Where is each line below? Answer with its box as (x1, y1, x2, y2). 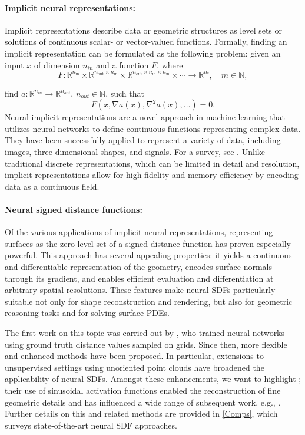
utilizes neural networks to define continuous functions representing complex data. (5, 122, 301, 134)
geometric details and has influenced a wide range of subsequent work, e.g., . (5, 396, 281, 408)
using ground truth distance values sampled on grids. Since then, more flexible (5, 338, 287, 350)
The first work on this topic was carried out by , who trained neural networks (5, 326, 285, 338)
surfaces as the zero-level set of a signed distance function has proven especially (5, 237, 291, 249)
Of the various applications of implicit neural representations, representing (5, 226, 273, 238)
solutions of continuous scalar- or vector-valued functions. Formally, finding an (5, 35, 287, 48)
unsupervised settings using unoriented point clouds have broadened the (5, 361, 264, 373)
